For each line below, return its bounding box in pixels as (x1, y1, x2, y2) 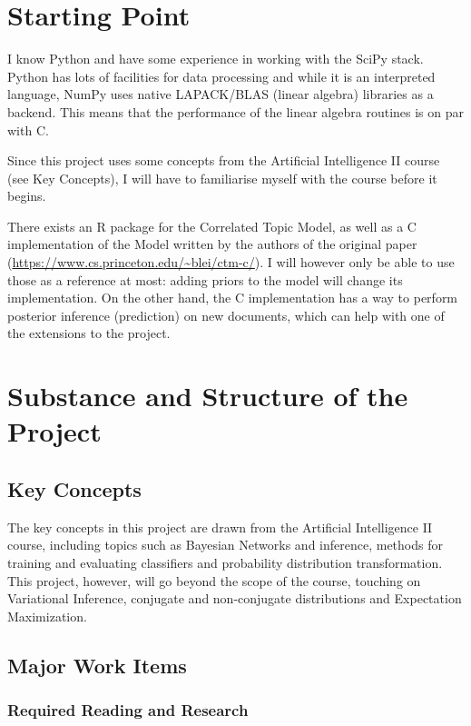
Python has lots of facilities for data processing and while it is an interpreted (7, 66, 436, 85)
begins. (7, 186, 46, 205)
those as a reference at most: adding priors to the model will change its (7, 270, 403, 289)
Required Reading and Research (7, 699, 249, 721)
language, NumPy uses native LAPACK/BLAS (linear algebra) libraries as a (7, 85, 434, 104)
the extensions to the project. (7, 323, 171, 343)
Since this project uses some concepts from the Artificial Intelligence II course (7, 151, 440, 170)
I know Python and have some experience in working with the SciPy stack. (7, 49, 424, 68)
